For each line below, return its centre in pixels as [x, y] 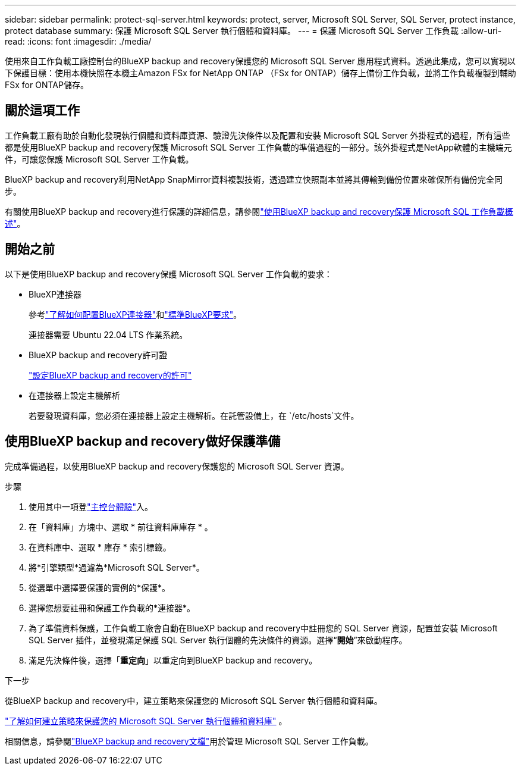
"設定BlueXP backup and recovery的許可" [110, 375]
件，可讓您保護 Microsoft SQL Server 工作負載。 [99, 159]
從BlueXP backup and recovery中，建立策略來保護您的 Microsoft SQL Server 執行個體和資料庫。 [194, 700]
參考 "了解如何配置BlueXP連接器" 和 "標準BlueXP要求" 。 [135, 314]
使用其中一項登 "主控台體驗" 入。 [91, 506]
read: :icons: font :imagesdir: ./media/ [78, 41]
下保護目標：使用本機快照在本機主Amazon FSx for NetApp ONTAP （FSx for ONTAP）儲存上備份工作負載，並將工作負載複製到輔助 [260, 73]
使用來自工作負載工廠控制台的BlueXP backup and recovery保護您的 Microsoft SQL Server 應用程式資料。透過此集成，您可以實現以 [260, 61]
